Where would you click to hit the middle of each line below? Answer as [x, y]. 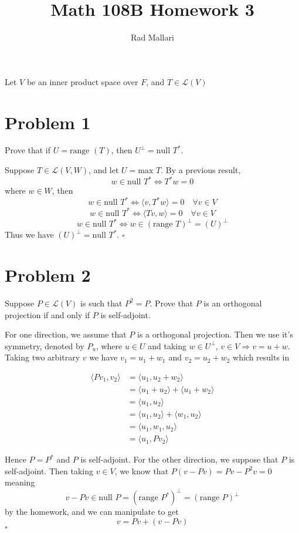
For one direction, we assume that [66, 334]
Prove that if [28, 150]
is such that [101, 303]
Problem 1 [48, 122]
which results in [261, 357]
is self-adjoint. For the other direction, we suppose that [179, 459]
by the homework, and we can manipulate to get [92, 512]
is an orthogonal [233, 303]
